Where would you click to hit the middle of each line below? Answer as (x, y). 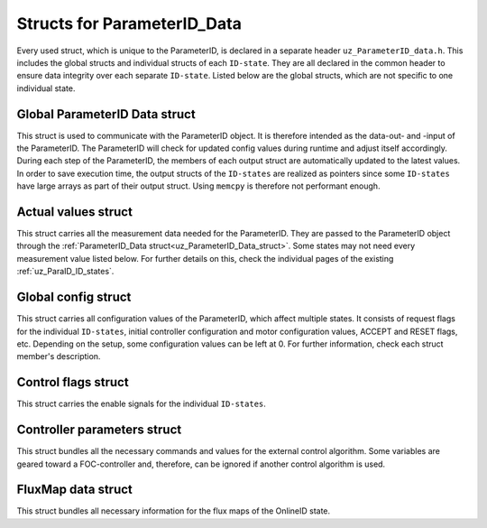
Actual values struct (74, 212)
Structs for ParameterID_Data (129, 23)
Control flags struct (73, 382)
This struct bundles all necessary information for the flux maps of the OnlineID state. (174, 511)
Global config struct (74, 297)
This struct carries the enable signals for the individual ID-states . (141, 404)
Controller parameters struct (99, 430)
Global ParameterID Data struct (106, 114)
